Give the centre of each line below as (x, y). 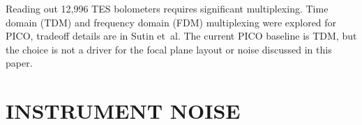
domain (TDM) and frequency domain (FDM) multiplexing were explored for (171, 22)
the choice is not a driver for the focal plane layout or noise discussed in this (169, 49)
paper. (19, 63)
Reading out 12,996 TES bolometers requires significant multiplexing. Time (167, 8)
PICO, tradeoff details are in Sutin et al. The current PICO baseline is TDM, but (181, 36)
